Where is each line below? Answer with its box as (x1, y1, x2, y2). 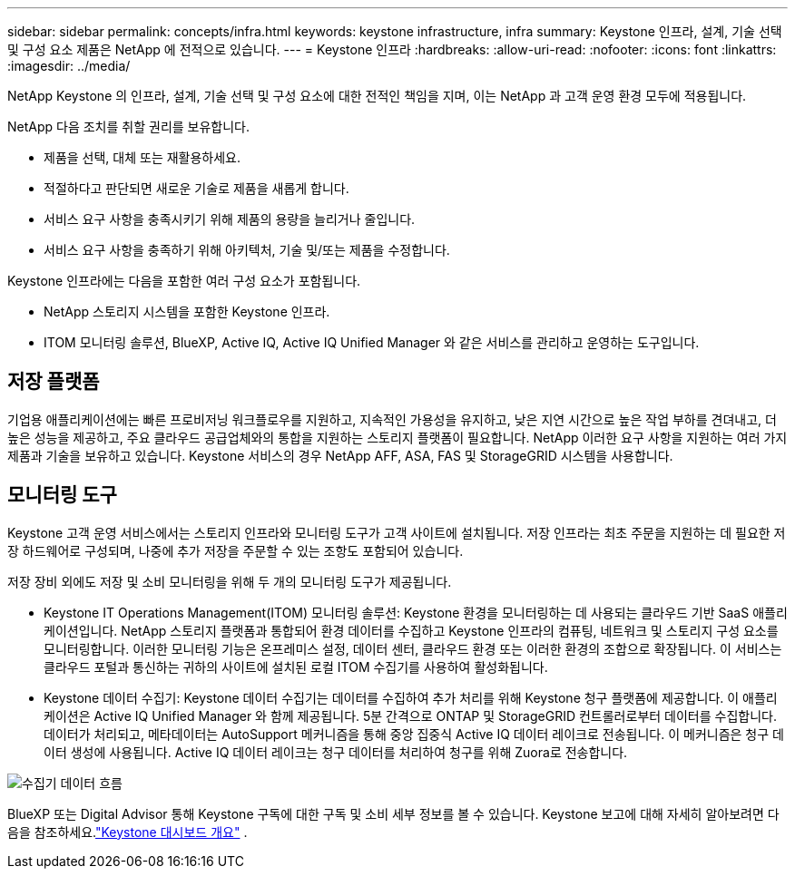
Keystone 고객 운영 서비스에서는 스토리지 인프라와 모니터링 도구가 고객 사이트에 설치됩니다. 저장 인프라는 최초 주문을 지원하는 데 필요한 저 (7, 524, 786, 540)
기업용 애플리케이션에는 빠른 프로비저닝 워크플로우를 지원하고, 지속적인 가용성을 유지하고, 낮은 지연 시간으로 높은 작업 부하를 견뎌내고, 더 (7, 411, 777, 427)
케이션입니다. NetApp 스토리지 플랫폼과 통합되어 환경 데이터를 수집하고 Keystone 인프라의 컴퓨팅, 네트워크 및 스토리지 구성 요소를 (44, 622, 779, 638)
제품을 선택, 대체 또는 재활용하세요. (44, 150, 241, 165)
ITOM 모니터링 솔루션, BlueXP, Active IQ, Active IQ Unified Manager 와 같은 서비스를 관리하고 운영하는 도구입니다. (44, 335, 700, 350)
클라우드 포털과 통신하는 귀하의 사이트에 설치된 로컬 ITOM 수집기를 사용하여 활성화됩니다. (44, 658, 548, 675)
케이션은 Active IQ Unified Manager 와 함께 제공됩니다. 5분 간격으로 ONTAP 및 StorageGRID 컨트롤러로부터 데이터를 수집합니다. (44, 707, 777, 724)
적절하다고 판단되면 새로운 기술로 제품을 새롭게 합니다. (44, 180, 349, 196)
